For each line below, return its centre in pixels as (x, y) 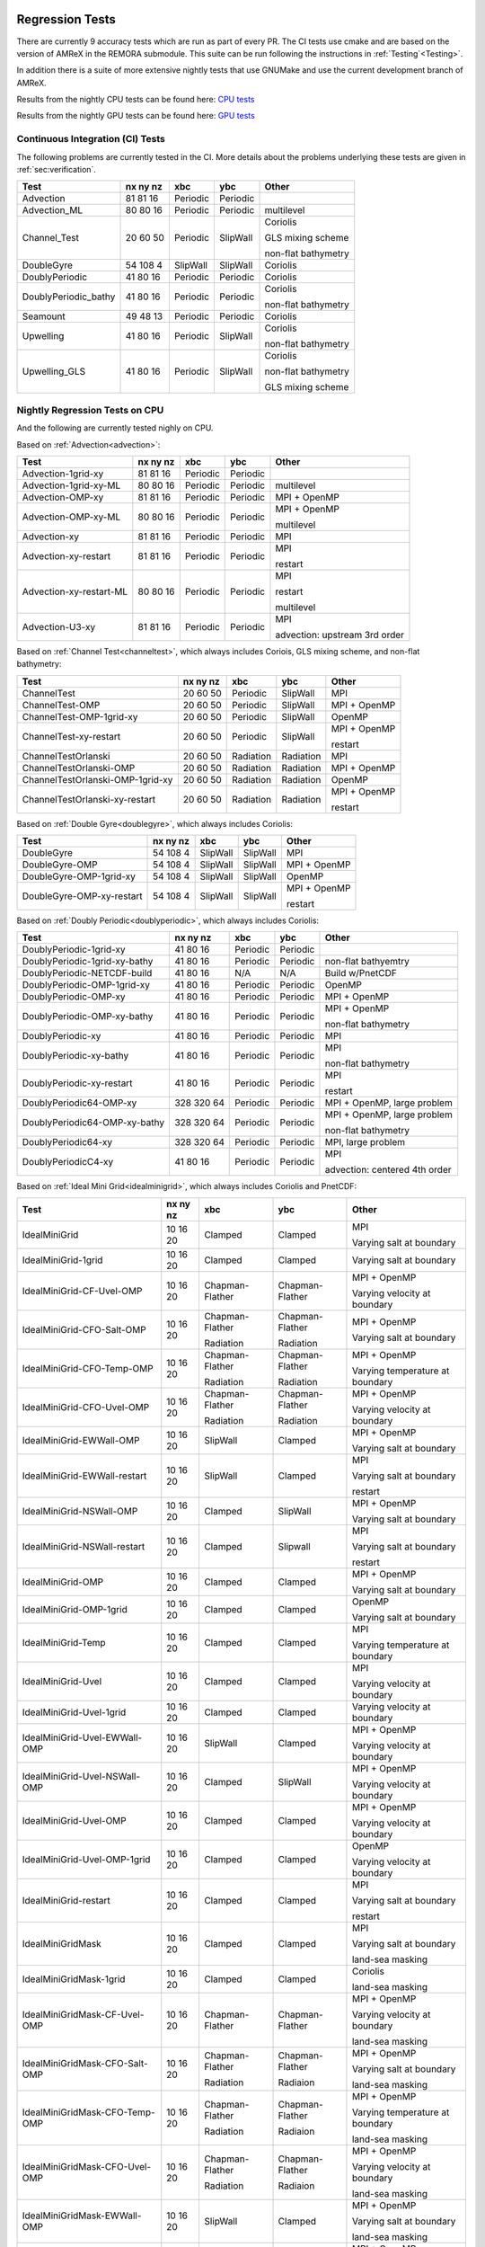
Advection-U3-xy (59, 626)
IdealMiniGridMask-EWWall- (82, 2216)
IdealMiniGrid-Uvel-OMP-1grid (86, 1859)
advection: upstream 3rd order (339, 635)
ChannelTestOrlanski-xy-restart (89, 799)
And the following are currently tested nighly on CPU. (115, 428)
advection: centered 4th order (388, 1170)
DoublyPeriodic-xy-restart (77, 1083)
